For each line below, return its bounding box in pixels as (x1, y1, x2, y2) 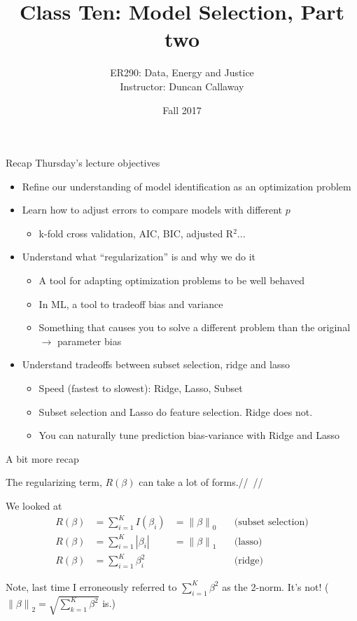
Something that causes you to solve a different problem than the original (38, 320, 351, 335)
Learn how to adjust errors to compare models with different (22, 202, 283, 217)
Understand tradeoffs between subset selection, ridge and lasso (22, 357, 290, 372)
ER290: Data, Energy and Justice (110, 65, 254, 80)
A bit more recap (6, 451, 79, 466)
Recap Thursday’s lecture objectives (6, 155, 160, 170)
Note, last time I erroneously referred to (6, 579, 177, 594)
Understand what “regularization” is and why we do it (22, 249, 255, 264)
